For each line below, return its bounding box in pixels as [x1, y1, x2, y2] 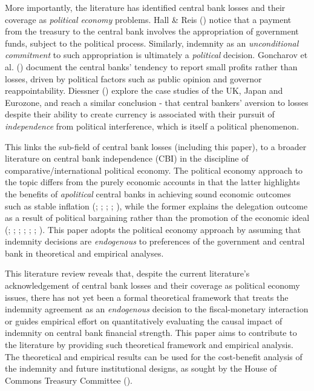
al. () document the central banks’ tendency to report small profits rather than [5, 60, 298, 73]
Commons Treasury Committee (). [5, 373, 132, 386]
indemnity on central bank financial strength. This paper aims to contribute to [5, 326, 297, 339]
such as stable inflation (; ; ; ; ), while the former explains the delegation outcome [5, 199, 308, 212]
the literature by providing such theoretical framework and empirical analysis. [5, 338, 293, 351]
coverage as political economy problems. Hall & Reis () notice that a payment [5, 13, 292, 25]
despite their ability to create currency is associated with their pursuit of [5, 108, 275, 120]
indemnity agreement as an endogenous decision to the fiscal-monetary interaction [5, 303, 309, 315]
